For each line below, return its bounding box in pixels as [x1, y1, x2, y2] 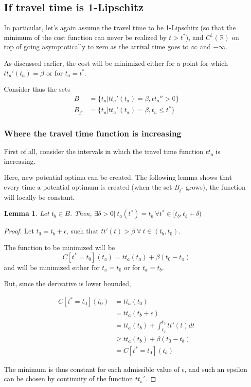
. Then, [70, 208, 92, 218]
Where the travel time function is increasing [4, 127, 181, 139]
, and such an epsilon [184, 364, 248, 374]
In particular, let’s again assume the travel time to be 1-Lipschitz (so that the [4, 22, 236, 33]
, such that [66, 226, 99, 236]
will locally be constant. [4, 192, 75, 202]
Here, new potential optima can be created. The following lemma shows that [4, 172, 232, 182]
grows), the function [185, 182, 246, 192]
